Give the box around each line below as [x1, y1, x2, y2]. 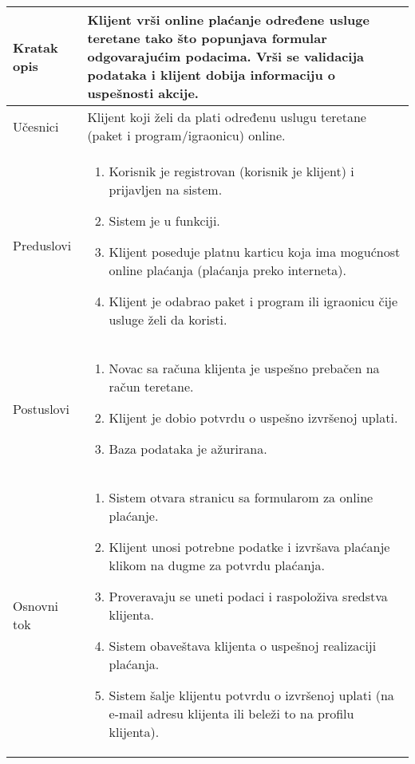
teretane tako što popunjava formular [87, 29, 327, 47]
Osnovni [13, 596, 58, 615]
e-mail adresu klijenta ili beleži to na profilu [109, 704, 354, 723]
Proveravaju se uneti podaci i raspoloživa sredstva [109, 587, 388, 605]
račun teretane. [109, 377, 194, 396]
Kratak [13, 37, 58, 57]
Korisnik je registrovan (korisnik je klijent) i [109, 162, 354, 180]
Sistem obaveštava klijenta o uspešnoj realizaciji [109, 636, 377, 655]
